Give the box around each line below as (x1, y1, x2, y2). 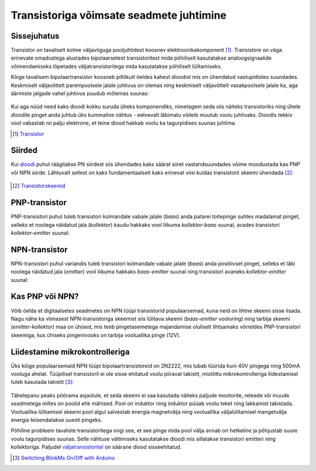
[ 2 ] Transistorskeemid (12, 182, 66, 189)
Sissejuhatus (11, 31, 60, 41)
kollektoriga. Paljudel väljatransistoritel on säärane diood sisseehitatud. (11, 444, 182, 451)
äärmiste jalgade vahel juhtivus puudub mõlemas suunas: (11, 90, 149, 97)
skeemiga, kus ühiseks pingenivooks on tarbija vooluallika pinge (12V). (11, 331, 181, 338)
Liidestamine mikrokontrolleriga (11, 347, 130, 356)
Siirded (11, 146, 38, 155)
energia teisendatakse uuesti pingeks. (11, 416, 102, 423)
